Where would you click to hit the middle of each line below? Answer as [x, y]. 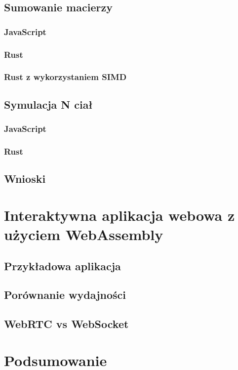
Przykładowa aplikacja [62, 266]
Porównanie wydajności [65, 295]
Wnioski [25, 179]
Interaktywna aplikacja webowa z [119, 215]
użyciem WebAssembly [84, 234]
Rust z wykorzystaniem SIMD [65, 77]
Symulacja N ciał [48, 104]
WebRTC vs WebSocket [66, 324]
